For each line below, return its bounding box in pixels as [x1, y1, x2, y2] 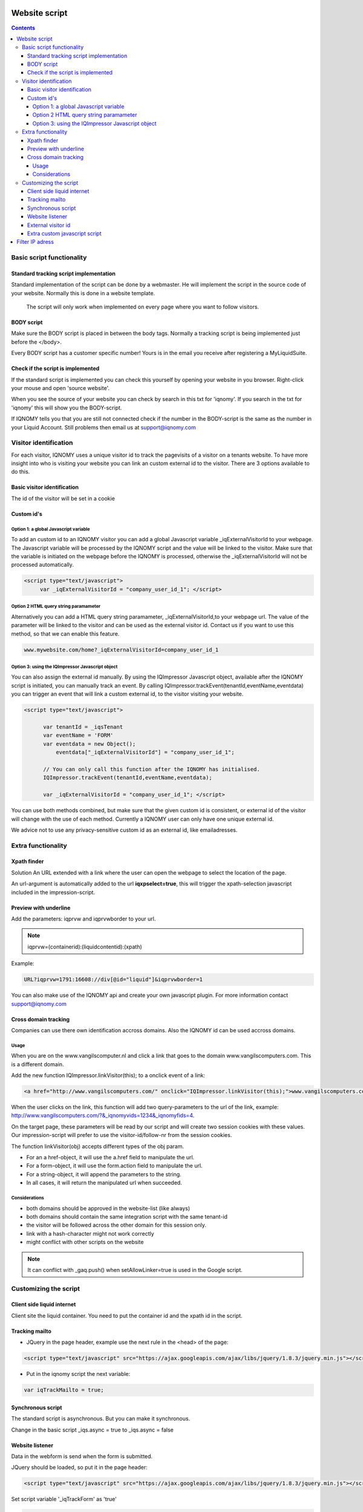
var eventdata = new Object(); [43, 740, 136, 747]
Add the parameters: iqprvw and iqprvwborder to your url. [11, 915, 156, 922]
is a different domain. [11, 1060, 64, 1067]
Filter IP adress [16, 238, 54, 246]
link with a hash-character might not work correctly [26, 1230, 154, 1237]
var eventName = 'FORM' [43, 732, 114, 739]
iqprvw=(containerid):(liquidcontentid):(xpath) [27, 943, 142, 950]
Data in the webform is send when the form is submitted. [11, 1452, 153, 1460]
